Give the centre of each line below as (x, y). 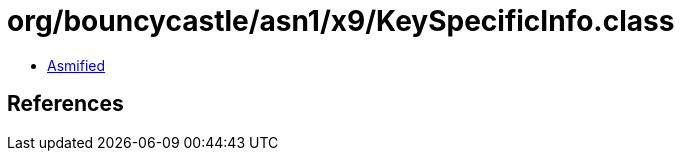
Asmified (76, 65)
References (65, 104)
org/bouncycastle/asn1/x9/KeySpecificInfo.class (341, 21)
